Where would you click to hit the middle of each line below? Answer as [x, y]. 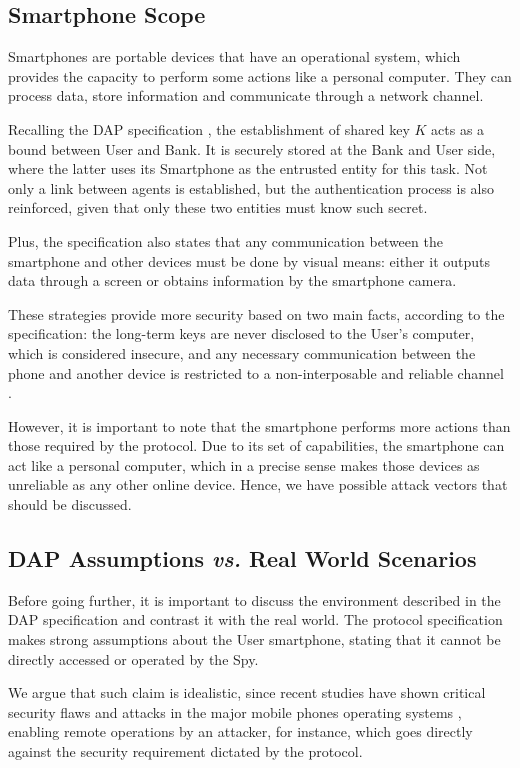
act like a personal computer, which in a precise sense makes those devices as [244, 464]
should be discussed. [70, 504]
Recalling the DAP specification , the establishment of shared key [209, 128]
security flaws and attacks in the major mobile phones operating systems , [235, 711]
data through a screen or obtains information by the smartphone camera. [232, 280]
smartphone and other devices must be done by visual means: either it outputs [249, 260]
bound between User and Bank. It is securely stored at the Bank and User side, [252, 148]
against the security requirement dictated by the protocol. [185, 751]
